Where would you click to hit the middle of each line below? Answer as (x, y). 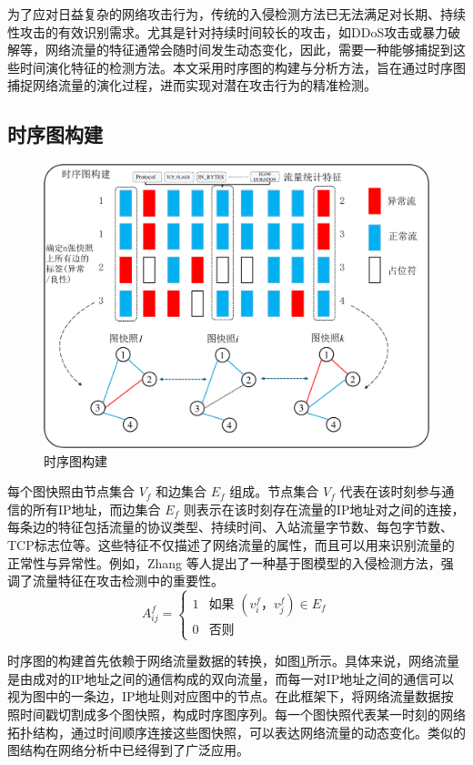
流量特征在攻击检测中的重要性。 (128, 581)
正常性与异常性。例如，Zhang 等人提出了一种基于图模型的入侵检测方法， (224, 562)
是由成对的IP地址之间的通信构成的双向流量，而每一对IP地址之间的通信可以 (231, 678)
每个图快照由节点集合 (71, 491)
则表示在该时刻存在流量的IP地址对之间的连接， (324, 509)
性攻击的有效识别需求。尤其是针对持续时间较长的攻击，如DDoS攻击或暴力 (228, 31)
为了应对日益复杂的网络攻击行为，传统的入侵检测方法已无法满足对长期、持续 (236, 14)
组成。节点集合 (274, 491)
